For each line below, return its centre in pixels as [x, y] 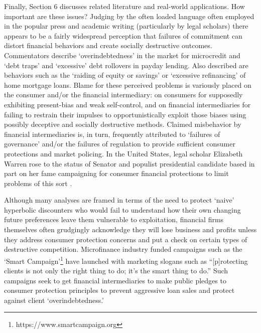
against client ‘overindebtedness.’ [54, 300]
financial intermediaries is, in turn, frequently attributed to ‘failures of [112, 134]
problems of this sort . [38, 183]
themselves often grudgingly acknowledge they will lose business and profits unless [130, 229]
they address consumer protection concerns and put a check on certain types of [126, 239]
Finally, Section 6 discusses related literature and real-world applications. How [124, 6]
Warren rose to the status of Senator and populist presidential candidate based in [129, 163]
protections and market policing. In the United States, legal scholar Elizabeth [123, 153]
